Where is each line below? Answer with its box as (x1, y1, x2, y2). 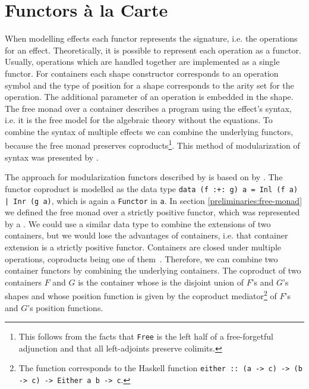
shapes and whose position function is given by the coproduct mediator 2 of (5, 288, 277, 302)
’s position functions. (27, 301, 103, 313)
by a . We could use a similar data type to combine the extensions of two (5, 217, 271, 230)
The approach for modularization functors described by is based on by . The (5, 171, 283, 183)
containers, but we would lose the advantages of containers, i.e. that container (5, 229, 288, 241)
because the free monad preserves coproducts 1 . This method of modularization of (5, 137, 300, 152)
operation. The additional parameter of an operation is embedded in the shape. (5, 90, 294, 103)
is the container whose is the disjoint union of (78, 275, 244, 288)
